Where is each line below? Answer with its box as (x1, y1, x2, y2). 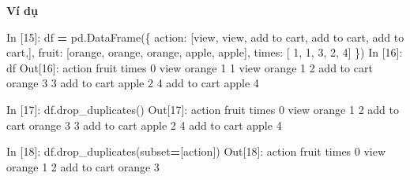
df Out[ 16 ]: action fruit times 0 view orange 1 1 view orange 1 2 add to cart (6, 59, 373, 75)
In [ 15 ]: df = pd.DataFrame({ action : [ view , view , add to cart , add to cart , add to (6, 28, 404, 45)
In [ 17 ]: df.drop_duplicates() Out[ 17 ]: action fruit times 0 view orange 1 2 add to (6, 101, 399, 117)
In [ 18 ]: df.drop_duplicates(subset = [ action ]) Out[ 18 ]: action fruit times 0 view (6, 143, 386, 160)
